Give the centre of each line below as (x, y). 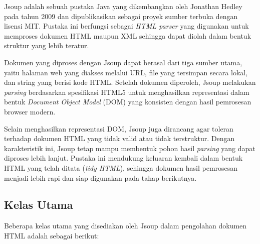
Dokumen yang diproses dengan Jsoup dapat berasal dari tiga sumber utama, (123, 62)
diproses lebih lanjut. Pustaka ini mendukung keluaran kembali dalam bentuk (123, 158)
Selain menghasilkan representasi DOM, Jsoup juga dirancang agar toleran (119, 128)
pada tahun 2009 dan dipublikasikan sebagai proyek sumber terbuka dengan (121, 16)
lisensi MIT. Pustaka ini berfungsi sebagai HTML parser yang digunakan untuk (126, 26)
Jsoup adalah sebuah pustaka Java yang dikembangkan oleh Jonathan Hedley (123, 6)
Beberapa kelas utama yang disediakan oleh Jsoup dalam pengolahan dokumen (125, 226)
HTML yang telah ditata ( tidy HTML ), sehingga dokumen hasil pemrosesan (121, 167)
